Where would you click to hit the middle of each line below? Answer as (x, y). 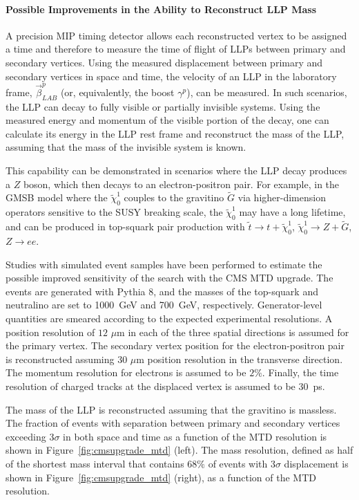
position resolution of (50, 332)
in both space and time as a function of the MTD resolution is (195, 436)
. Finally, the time (300, 372)
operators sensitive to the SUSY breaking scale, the (114, 212)
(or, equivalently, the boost (117, 92)
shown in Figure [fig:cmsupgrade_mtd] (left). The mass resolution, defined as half (179, 450)
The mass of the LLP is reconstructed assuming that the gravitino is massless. (171, 409)
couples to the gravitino (174, 197)
